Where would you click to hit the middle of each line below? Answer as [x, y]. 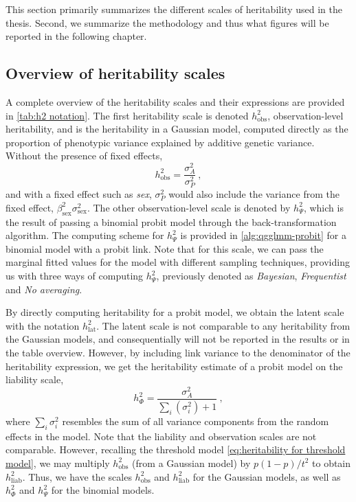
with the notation [43, 325]
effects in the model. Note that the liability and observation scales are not [161, 436]
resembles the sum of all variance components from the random [196, 421]
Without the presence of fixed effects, [84, 156]
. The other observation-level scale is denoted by [189, 207]
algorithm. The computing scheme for [85, 235]
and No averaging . [44, 289]
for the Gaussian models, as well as [267, 476]
